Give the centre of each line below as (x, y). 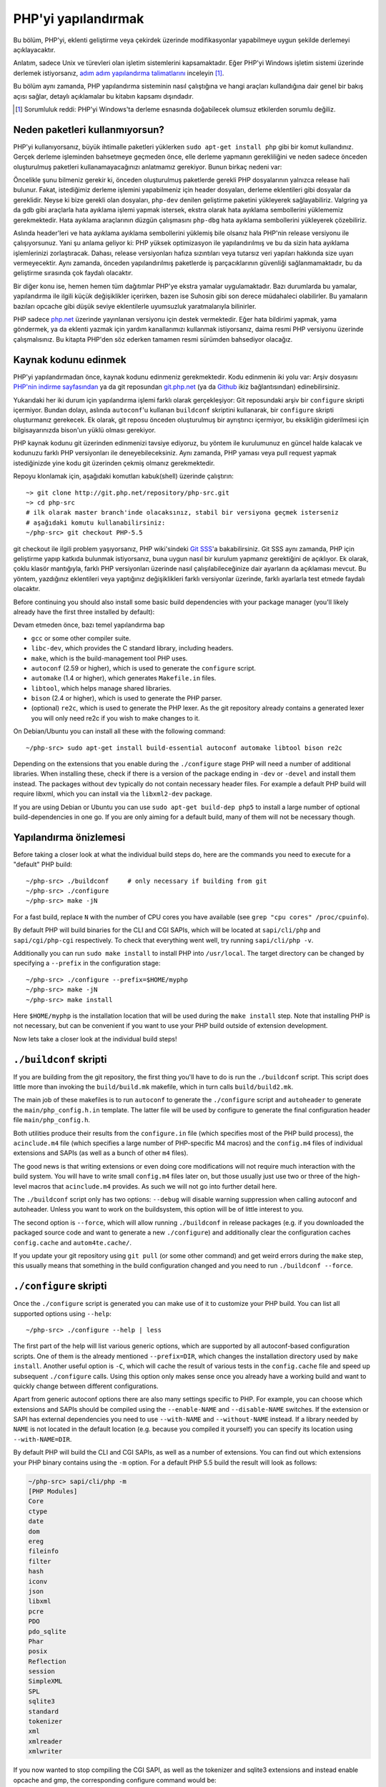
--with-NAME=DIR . (43, 1439)
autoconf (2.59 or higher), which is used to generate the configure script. (144, 668)
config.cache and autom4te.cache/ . (73, 1242)
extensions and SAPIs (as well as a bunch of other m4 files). (101, 1153)
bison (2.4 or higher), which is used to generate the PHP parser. (127, 698)
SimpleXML (45, 1681)
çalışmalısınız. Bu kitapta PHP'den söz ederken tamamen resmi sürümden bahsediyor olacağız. (153, 339)
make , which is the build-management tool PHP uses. (109, 658)
